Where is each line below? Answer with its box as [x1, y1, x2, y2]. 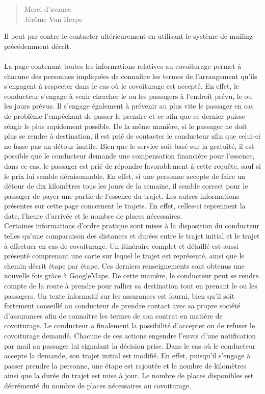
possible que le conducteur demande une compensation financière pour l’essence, [4, 150, 255, 161]
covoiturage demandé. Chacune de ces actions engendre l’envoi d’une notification [4, 330, 256, 340]
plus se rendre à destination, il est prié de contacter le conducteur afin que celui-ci [4, 130, 260, 141]
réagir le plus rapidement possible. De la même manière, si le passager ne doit [4, 120, 247, 131]
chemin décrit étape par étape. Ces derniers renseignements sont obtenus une [4, 260, 245, 271]
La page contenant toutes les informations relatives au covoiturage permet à [4, 60, 242, 71]
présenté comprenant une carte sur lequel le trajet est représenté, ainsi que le [4, 250, 245, 261]
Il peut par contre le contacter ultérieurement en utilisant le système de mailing [4, 31, 253, 41]
